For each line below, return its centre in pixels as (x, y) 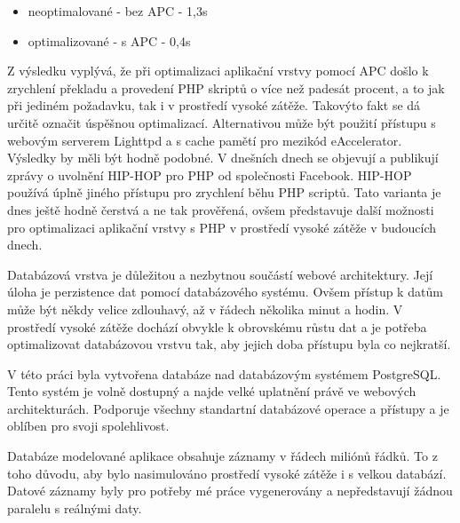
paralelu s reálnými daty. (75, 507)
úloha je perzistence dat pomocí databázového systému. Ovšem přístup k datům (225, 292)
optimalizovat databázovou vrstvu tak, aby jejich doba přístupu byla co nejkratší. (229, 344)
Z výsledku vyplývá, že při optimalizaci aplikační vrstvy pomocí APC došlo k (218, 71)
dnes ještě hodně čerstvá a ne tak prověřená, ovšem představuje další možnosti (221, 209)
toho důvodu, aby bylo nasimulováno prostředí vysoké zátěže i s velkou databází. (227, 473)
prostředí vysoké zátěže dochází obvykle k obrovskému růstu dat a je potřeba (217, 326)
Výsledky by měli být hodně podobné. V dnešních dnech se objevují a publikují (223, 158)
